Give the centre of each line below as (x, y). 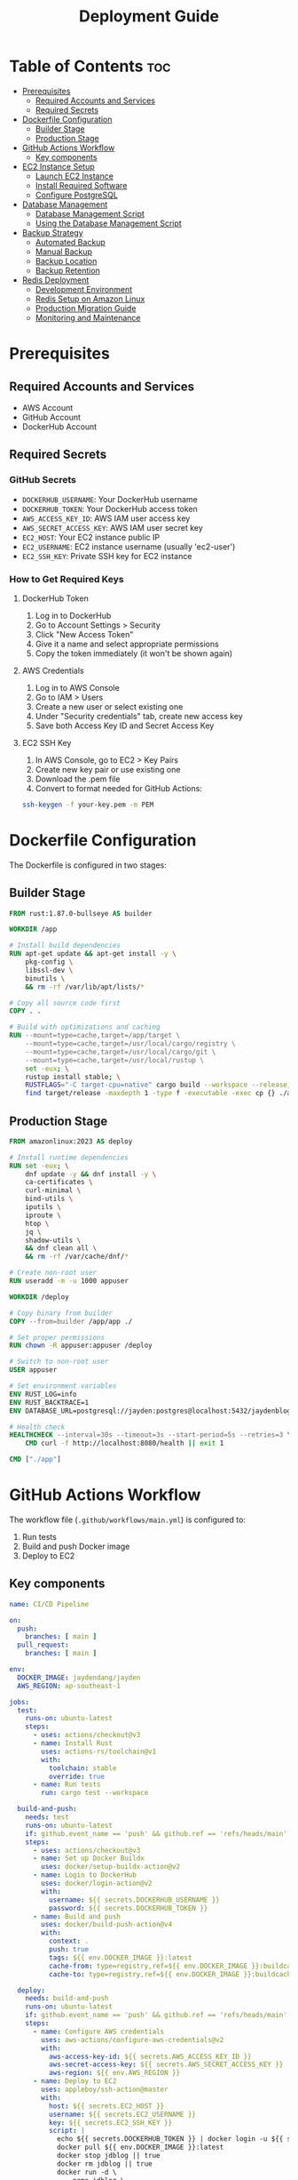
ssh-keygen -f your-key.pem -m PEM (88, 805)
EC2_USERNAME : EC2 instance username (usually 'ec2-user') (129, 546)
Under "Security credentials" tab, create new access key (139, 716)
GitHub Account (51, 417)
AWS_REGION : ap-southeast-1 (69, 1686)
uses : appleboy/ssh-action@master (105, 2090)
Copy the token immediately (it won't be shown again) (134, 653)
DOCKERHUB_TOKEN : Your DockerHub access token (110, 509)
